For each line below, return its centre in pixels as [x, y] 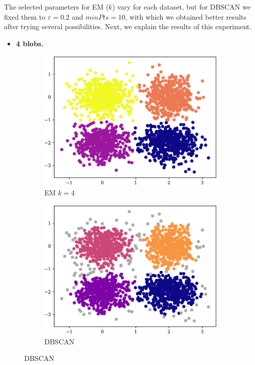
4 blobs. [30, 43]
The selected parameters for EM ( [56, 7]
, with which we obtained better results [186, 16]
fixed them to [25, 16]
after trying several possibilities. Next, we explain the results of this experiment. [128, 26]
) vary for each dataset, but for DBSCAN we [181, 7]
